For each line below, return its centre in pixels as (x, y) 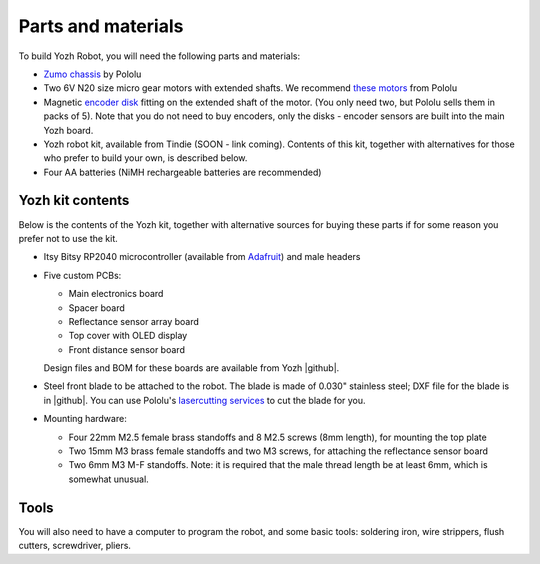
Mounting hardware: (85, 419)
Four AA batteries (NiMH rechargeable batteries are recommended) (182, 172)
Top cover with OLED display (128, 336)
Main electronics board (116, 294)
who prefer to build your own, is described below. (145, 158)
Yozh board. (68, 130)
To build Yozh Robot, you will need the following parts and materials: (159, 56)
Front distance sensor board (126, 349)
